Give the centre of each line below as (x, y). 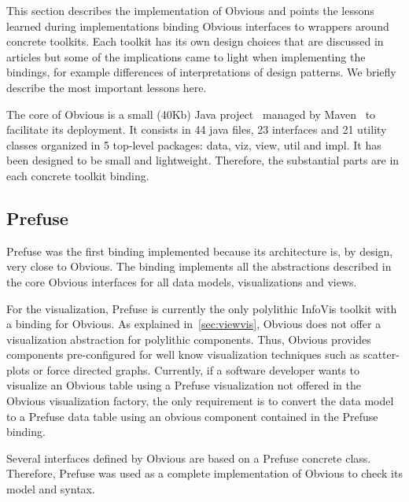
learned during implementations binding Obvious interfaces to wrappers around (198, 26)
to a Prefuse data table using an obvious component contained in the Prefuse (192, 416)
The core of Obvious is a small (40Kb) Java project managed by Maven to (191, 114)
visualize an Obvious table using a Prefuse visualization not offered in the (184, 385)
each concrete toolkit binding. (78, 175)
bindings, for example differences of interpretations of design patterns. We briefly (201, 72)
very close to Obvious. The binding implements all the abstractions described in (199, 266)
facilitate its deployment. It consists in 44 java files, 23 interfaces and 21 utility (197, 129)
